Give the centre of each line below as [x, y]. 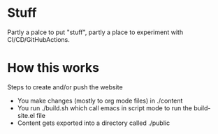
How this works [53, 68]
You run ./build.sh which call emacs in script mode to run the [104, 108]
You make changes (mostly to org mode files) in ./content [100, 100]
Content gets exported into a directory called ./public [93, 123]
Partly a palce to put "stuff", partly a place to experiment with [95, 32]
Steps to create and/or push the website [65, 87]
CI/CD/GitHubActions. [38, 39]
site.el [26, 115]
